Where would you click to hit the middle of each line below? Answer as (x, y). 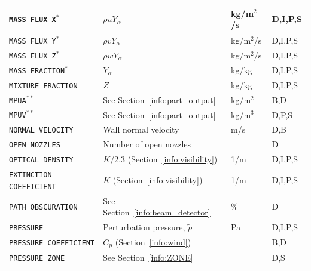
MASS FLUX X (33, 20)
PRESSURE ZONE (37, 258)
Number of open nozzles (147, 144)
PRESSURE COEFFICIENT (52, 243)
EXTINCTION (31, 175)
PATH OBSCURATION (43, 207)
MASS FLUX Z (33, 56)
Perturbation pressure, (144, 227)
